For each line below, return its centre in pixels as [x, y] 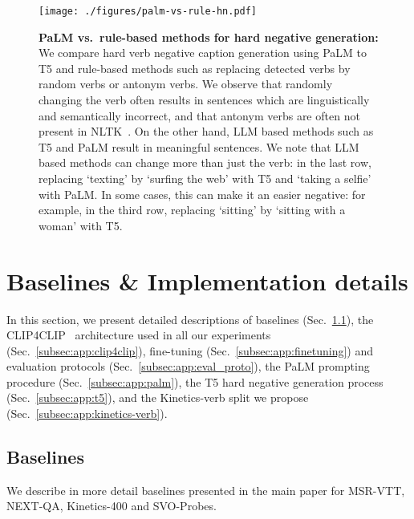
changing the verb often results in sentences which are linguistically [204, 100]
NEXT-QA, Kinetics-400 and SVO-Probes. [112, 506]
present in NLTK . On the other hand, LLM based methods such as [206, 131]
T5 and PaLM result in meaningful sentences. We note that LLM [199, 146]
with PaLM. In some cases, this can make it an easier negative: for [202, 194]
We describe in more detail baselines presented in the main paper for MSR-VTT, [206, 490]
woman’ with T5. [81, 225]
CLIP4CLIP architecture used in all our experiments [139, 335]
